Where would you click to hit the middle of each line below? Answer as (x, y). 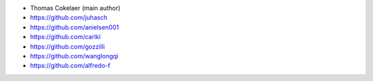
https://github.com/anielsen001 (75, 27)
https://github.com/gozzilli (67, 46)
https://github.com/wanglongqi (74, 56)
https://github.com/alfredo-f (70, 66)
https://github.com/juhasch (69, 18)
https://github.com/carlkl (65, 37)
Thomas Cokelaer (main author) (75, 8)
